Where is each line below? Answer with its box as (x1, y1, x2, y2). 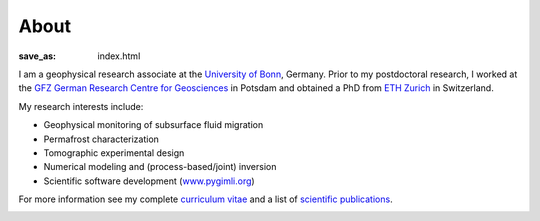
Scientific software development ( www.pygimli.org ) (43, 175, 255, 187)
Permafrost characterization (43, 133, 160, 145)
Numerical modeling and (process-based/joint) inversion (43, 161, 277, 173)
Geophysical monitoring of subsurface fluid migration (43, 119, 264, 131)
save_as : (18, 50, 57, 62)
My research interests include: (18, 100, 144, 112)
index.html (97, 50, 141, 62)
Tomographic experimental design (43, 146, 185, 159)
